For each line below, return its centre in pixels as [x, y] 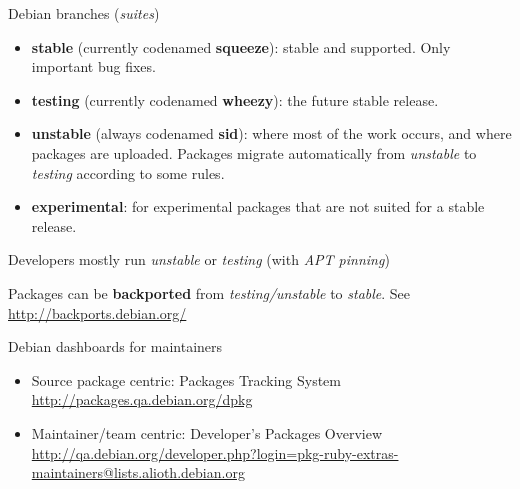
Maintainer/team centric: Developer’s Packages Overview [207, 432]
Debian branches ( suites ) [84, 13]
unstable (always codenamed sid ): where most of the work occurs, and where [271, 133]
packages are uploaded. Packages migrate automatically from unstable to [254, 152]
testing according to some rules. [128, 172]
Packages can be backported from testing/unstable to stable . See [209, 292]
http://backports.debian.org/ [97, 312]
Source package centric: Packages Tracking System [186, 379]
